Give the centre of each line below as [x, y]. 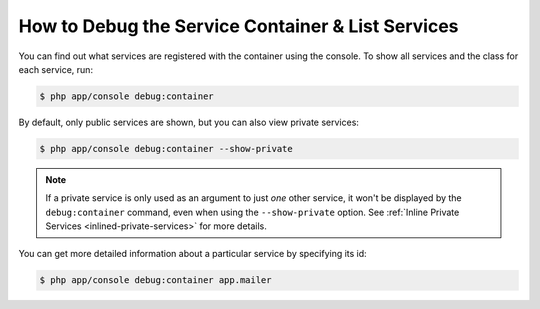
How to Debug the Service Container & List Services [238, 26]
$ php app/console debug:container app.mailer [155, 280]
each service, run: [56, 69]
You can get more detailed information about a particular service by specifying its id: [192, 254]
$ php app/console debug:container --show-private [166, 148]
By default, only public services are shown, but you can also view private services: [189, 122]
